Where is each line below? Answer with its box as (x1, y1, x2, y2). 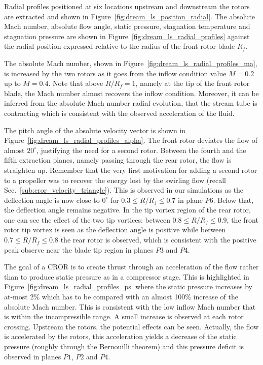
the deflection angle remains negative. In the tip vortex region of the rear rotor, (4, 204, 251, 215)
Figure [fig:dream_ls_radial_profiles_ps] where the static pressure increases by (4, 281, 252, 292)
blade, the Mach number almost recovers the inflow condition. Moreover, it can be (4, 87, 259, 98)
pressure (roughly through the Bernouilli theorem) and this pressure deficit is (4, 341, 244, 351)
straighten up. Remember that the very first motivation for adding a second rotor (4, 164, 257, 175)
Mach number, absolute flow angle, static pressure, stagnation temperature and (4, 21, 250, 32)
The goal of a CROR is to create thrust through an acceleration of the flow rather (4, 261, 259, 272)
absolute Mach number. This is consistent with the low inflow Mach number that (4, 301, 256, 312)
